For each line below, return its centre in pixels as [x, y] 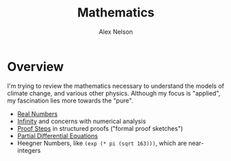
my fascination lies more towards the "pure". [70, 100]
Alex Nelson [116, 32]
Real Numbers [37, 114]
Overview [36, 66]
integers [29, 150]
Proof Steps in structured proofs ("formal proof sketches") [100, 128]
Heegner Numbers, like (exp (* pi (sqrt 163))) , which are [102, 143]
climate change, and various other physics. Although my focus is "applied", [114, 93]
